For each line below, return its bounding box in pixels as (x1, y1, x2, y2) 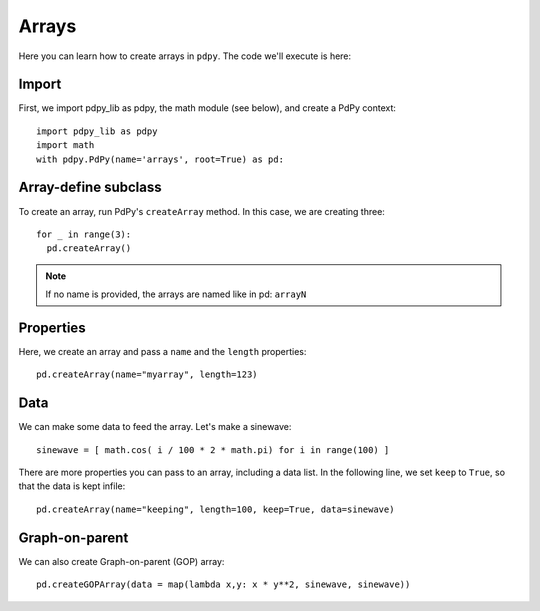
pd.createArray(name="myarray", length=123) (36, 369, 259, 380)
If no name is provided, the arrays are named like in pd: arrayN (45, 288, 307, 300)
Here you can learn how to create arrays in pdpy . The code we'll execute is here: (18, 50, 352, 62)
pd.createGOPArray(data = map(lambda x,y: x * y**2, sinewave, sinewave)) (36, 579, 411, 590)
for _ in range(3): (36, 228, 132, 240)
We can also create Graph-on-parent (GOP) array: (18, 555, 225, 567)
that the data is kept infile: (18, 480, 126, 492)
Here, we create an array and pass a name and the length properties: (18, 346, 307, 357)
